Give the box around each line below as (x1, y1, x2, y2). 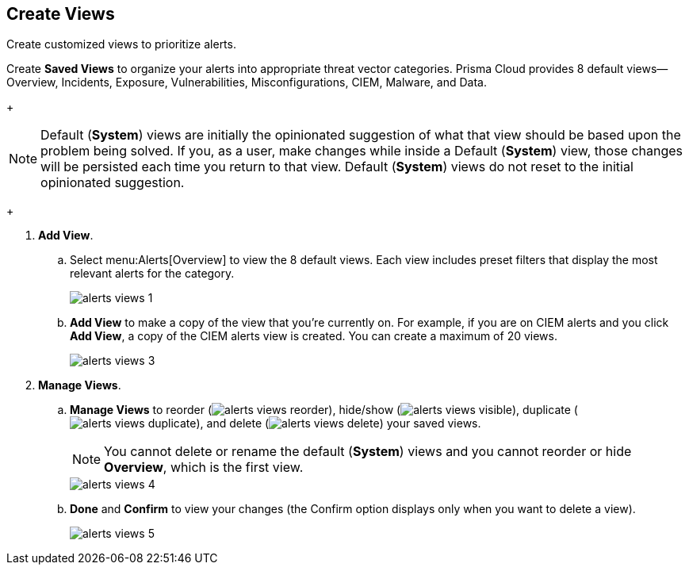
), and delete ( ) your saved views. (196, 416, 481, 431)
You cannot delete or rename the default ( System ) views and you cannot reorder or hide (104, 443, 632, 460)
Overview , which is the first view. (104, 459, 304, 476)
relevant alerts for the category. (70, 266, 235, 281)
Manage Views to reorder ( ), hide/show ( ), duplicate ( (70, 403, 578, 417)
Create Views (6, 4, 115, 24)
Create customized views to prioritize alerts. (6, 37, 236, 52)
